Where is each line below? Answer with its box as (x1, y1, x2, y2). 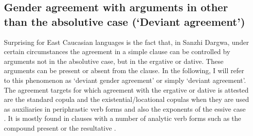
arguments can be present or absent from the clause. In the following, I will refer (4, 65, 244, 76)
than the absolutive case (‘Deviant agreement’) (4, 14, 245, 29)
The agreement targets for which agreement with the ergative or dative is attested (4, 84, 249, 95)
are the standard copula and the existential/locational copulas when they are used (4, 94, 249, 104)
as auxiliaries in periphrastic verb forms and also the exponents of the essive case (4, 103, 246, 114)
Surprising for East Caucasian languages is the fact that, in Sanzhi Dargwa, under (4, 37, 249, 47)
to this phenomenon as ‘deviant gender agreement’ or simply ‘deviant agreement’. (4, 75, 246, 85)
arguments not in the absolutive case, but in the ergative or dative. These (4, 56, 224, 66)
